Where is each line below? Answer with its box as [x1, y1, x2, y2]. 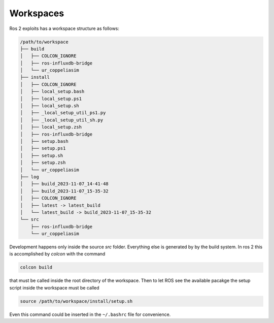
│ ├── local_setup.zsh [20, 124, 82, 130]
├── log [20, 174, 39, 180]
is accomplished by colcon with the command [9, 251, 106, 257]
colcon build [20, 265, 53, 270]
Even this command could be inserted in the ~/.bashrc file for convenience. [9, 311, 171, 317]
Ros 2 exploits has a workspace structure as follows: [9, 25, 119, 31]
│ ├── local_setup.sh [20, 103, 80, 109]
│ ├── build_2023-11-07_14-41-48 [20, 181, 109, 187]
